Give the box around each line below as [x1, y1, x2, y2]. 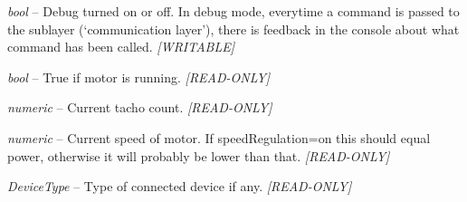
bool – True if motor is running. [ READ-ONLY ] [7, 67, 271, 86]
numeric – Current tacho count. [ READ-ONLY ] [7, 98, 272, 117]
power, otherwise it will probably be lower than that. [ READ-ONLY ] [7, 146, 390, 165]
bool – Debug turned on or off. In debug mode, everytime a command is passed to [7, 2, 460, 20]
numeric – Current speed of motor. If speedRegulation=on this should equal [7, 128, 431, 147]
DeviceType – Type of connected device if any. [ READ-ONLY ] [7, 177, 352, 196]
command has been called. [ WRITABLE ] [7, 37, 235, 56]
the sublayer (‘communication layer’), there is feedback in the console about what [7, 19, 460, 38]
